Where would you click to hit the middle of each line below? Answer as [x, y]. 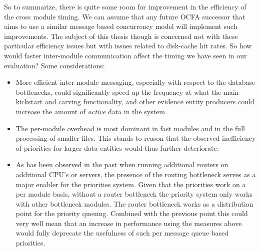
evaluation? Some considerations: [54, 65]
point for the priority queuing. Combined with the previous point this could [132, 213]
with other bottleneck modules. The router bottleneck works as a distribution [134, 203]
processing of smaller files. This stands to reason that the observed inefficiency [136, 138]
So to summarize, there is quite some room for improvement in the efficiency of [125, 6]
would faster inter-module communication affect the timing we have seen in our [125, 55]
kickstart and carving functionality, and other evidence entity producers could [135, 102]
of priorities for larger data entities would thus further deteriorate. [117, 147]
